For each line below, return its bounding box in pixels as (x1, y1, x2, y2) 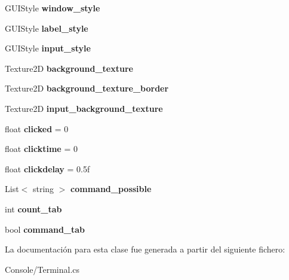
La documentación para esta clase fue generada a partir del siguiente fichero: (5, 243, 285, 255)
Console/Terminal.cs (5, 263, 80, 275)
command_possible (70, 182, 152, 195)
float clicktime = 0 (5, 142, 78, 155)
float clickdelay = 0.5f (5, 162, 90, 175)
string (32, 182, 54, 195)
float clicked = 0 (5, 122, 69, 135)
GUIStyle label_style (5, 22, 88, 34)
